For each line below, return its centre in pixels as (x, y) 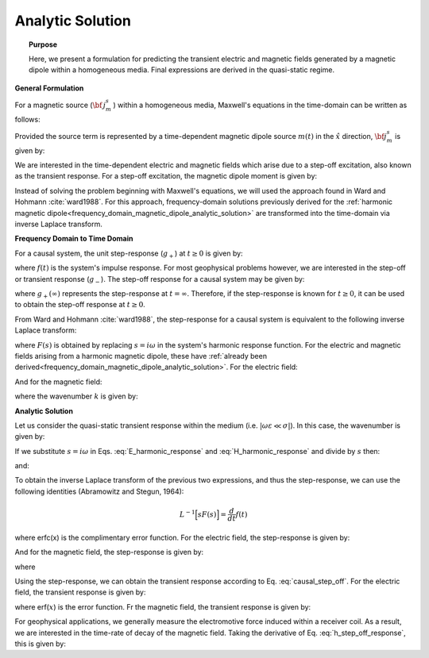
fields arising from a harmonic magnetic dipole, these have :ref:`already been (141, 356)
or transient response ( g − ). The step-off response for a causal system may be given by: (160, 280)
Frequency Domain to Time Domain (74, 239)
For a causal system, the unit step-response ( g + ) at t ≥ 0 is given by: (129, 254)
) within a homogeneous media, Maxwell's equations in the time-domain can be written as (260, 105)
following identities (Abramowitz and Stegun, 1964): (99, 491)
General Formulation (49, 88)
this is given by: (41, 644)
